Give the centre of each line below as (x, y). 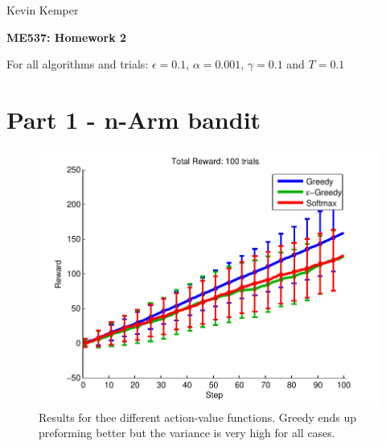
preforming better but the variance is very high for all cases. (187, 433)
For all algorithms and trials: (78, 64)
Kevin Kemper (43, 10)
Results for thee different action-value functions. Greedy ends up (198, 417)
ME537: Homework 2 (67, 37)
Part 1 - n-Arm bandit (134, 119)
